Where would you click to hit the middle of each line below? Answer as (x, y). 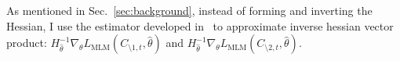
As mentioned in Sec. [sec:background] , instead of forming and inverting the (189, 10)
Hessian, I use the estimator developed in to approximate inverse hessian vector (200, 25)
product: (27, 43)
